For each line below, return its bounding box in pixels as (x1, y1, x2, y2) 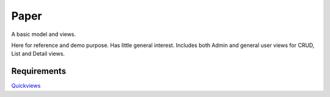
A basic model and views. (11, 31, 76, 38)
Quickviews (11, 82, 41, 90)
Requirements (11, 66, 67, 76)
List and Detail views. (11, 50, 65, 57)
